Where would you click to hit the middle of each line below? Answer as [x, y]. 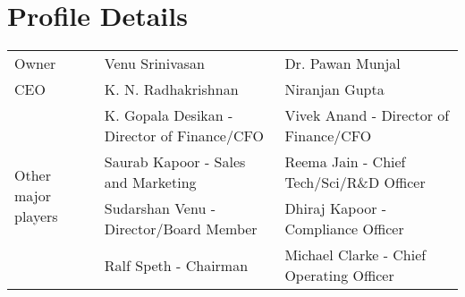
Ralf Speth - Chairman [176, 265]
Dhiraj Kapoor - [336, 208]
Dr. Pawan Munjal [342, 64]
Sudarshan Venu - [160, 208]
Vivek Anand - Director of [367, 115]
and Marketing [150, 182]
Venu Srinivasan [154, 64]
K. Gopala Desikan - [169, 115]
